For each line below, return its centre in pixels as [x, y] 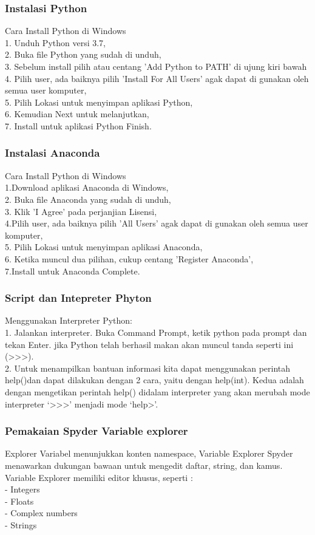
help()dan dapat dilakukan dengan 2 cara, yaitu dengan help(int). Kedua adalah [154, 380]
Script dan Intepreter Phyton [78, 298]
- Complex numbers [41, 513]
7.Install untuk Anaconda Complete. [73, 271]
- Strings [21, 524]
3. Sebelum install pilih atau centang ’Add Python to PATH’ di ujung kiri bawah [156, 66]
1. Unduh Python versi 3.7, [56, 42]
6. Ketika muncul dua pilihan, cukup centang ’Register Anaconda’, [129, 258]
